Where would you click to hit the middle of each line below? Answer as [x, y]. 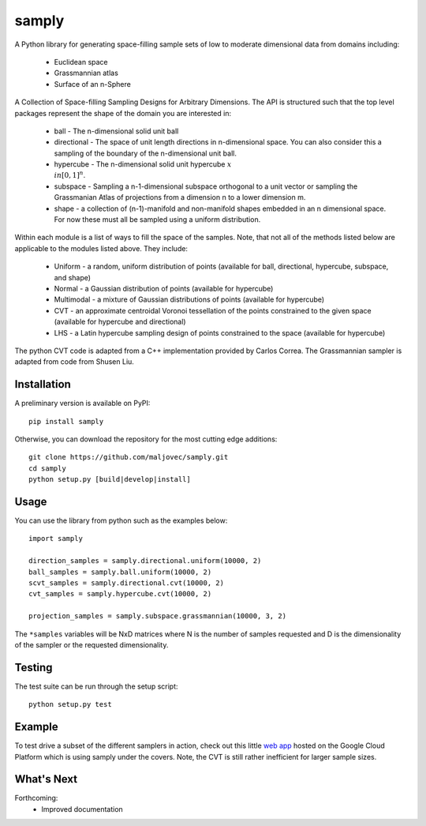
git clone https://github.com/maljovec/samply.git [129, 457]
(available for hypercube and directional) [120, 322]
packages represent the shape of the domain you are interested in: [123, 113]
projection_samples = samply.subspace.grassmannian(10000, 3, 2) [158, 616]
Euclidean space [81, 62]
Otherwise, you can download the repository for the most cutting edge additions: [146, 439]
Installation [43, 384]
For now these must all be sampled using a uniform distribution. [157, 220]
